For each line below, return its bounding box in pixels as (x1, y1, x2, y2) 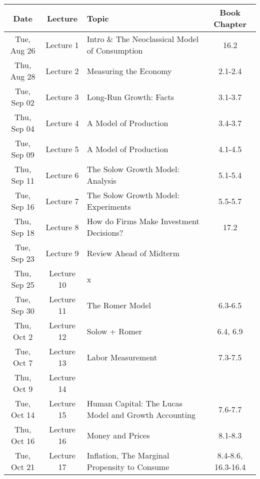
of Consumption (86, 45, 143, 56)
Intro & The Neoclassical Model (86, 33, 199, 45)
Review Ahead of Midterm (86, 247, 179, 259)
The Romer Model (86, 299, 151, 311)
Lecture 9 (45, 247, 79, 259)
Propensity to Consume (86, 461, 169, 472)
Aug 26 (10, 45, 35, 56)
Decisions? (86, 227, 123, 238)
